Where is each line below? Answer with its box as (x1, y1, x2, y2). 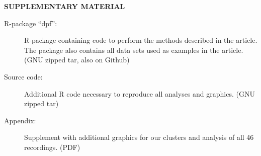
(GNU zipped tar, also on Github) (24, 54, 130, 65)
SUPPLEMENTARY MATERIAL (4, 1, 125, 11)
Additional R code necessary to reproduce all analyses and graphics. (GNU (24, 88, 255, 99)
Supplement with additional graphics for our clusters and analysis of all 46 (24, 132, 254, 142)
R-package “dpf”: (4, 18, 57, 28)
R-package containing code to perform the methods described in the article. (24, 35, 257, 45)
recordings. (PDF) (24, 141, 80, 152)
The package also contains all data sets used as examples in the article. (24, 44, 243, 55)
